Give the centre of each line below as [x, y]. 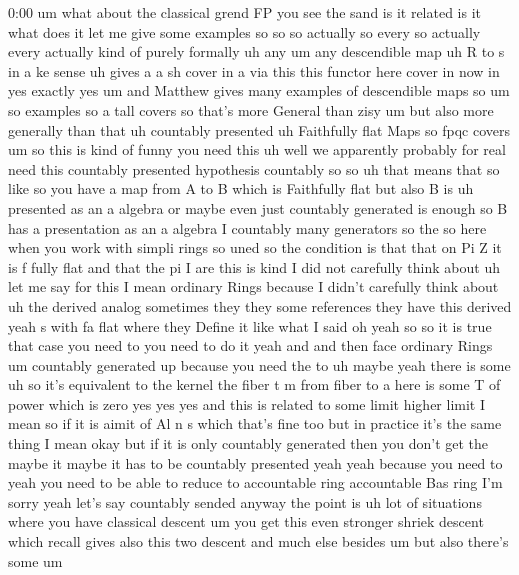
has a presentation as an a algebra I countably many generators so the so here [247, 227]
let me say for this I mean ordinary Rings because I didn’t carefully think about [253, 286]
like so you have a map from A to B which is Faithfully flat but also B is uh [241, 188]
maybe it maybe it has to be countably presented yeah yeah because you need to [255, 462]
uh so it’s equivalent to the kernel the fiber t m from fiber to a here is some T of [254, 384]
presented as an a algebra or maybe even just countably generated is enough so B [258, 207]
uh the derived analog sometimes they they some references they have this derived [260, 305]
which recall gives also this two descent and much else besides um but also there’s [258, 541]
